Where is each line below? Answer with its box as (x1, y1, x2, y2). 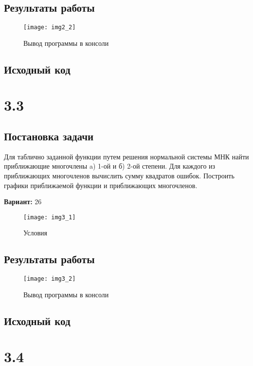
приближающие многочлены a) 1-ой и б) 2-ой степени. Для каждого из (4, 161, 216, 171)
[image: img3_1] (23, 213, 76, 221)
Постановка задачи (4, 129, 94, 143)
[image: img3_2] (23, 275, 76, 283)
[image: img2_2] (23, 24, 76, 31)
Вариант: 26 (4, 196, 42, 207)
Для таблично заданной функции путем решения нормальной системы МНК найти (4, 151, 249, 161)
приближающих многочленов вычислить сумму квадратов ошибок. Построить (4, 171, 235, 180)
